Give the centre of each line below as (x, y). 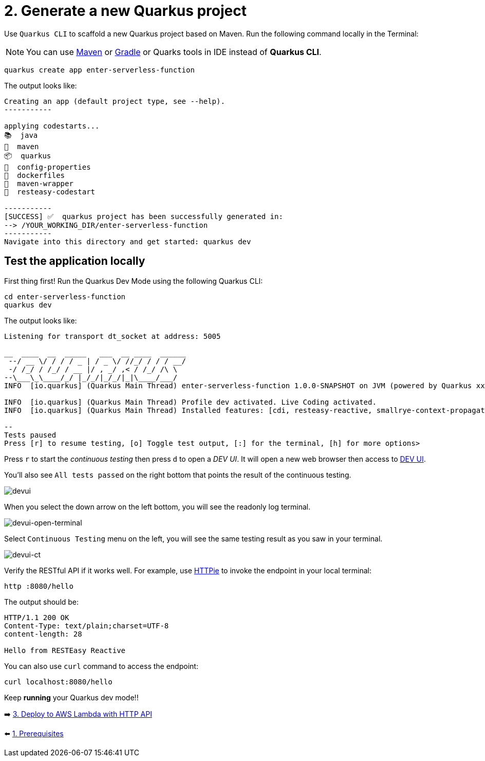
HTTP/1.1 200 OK (37, 617)
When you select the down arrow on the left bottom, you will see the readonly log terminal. (157, 506)
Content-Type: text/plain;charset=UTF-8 (87, 626)
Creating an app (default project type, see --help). (115, 101)
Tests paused (30, 435)
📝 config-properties (48, 167)
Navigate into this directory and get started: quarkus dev (128, 241)
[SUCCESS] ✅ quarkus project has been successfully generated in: (144, 216)
